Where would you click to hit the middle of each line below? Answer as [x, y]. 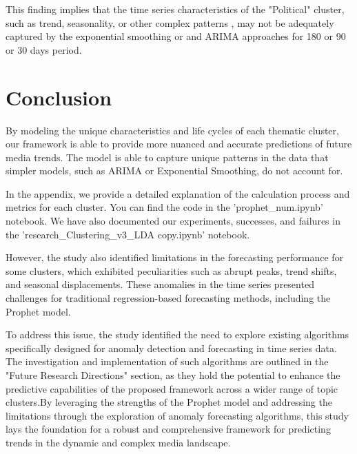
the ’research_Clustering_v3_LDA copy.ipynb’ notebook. [128, 234]
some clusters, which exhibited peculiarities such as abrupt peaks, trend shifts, [171, 270]
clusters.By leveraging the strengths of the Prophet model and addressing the [169, 402]
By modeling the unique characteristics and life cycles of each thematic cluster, [172, 130]
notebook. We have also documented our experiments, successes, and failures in [173, 221]
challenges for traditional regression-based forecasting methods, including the [168, 298]
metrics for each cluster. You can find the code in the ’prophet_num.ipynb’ [164, 207]
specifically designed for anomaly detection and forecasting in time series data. [171, 348]
